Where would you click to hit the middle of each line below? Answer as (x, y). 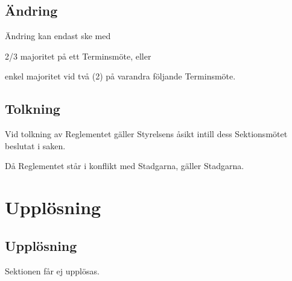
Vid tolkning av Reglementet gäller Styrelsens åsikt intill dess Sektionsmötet (146, 134)
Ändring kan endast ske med (58, 36)
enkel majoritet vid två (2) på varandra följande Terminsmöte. (120, 76)
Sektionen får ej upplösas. (52, 270)
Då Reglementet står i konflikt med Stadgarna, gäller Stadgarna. (125, 166)
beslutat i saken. (35, 145)
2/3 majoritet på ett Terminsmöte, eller (78, 56)
